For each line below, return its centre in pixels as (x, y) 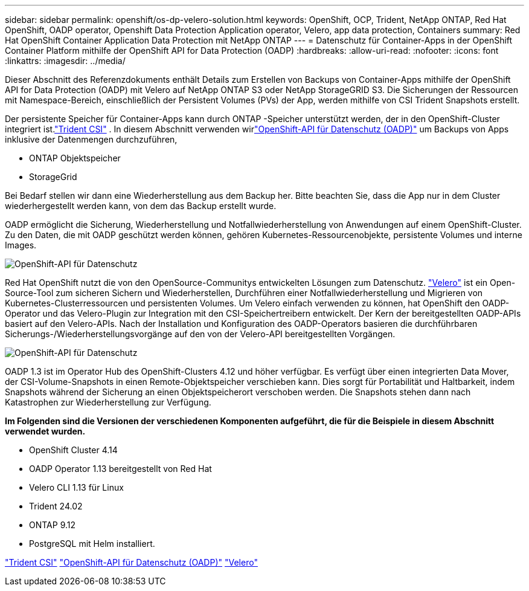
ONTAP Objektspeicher (75, 158)
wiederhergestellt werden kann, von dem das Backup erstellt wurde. (141, 206)
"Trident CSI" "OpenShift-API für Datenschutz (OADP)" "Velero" (131, 562)
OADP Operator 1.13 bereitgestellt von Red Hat (120, 469)
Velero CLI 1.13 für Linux (76, 487)
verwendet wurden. (45, 431)
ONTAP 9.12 (53, 525)
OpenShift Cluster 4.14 (73, 450)
